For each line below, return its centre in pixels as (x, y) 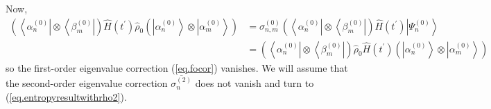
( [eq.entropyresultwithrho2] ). (66, 96)
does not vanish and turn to (255, 83)
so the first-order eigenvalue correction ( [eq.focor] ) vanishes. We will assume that (177, 67)
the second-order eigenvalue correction (87, 83)
